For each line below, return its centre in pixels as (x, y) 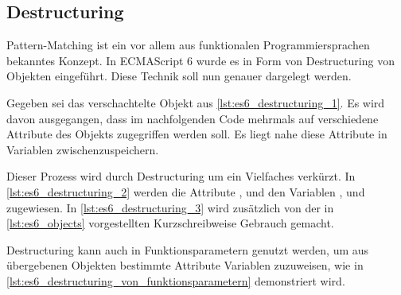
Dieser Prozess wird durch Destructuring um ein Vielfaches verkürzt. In (181, 176)
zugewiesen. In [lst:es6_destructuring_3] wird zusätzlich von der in (170, 207)
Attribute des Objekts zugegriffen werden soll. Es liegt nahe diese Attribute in (197, 134)
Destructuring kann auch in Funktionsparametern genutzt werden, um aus (188, 249)
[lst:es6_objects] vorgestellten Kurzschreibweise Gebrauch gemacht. (170, 223)
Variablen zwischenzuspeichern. (83, 149)
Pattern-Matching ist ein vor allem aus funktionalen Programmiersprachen (188, 45)
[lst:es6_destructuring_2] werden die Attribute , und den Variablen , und (186, 191)
